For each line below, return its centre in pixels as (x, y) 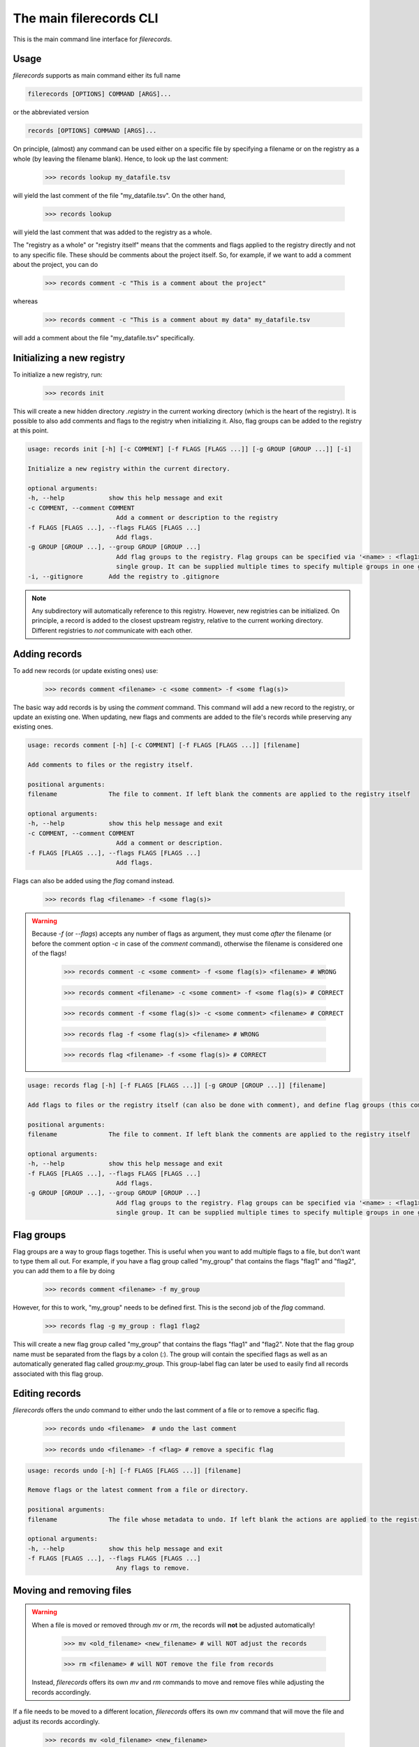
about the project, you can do (56, 264)
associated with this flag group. (58, 1374)
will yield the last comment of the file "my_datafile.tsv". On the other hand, (119, 195)
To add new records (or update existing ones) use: (86, 670)
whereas (25, 301)
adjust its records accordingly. (57, 1721)
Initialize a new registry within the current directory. (129, 469)
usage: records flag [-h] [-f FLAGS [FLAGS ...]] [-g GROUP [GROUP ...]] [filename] (177, 1086)
